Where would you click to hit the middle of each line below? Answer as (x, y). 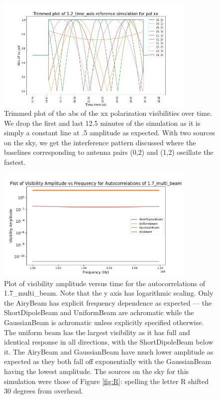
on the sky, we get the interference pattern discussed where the (100, 142)
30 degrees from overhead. (44, 391)
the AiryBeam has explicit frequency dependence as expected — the (108, 302)
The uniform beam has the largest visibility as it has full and (97, 332)
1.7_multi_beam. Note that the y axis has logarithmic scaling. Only (109, 293)
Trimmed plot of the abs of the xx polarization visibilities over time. (108, 113)
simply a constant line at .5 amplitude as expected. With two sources (109, 133)
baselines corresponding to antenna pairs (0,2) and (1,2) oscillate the (109, 152)
